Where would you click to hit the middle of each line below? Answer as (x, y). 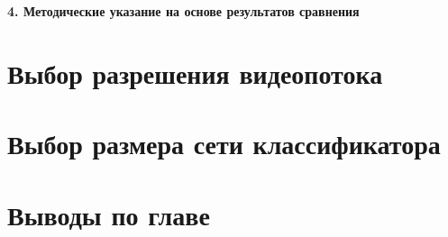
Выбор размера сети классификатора (224, 144)
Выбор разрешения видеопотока (195, 73)
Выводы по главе (109, 214)
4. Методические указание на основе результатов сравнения (183, 11)
